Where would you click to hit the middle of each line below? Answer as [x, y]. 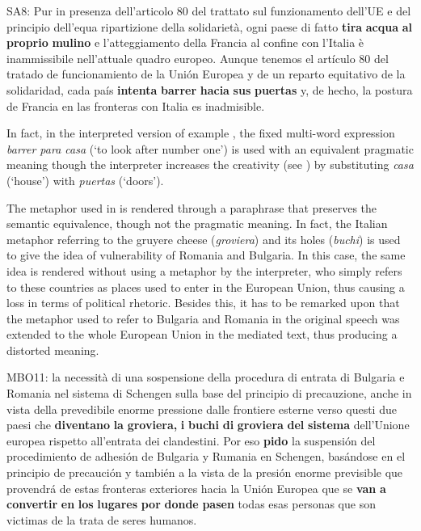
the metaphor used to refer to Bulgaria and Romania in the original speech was [203, 318]
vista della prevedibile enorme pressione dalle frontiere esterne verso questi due [202, 409]
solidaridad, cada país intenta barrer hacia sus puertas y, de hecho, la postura [210, 89]
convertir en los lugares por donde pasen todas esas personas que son [191, 504]
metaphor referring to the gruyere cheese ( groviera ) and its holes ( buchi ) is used [204, 239]
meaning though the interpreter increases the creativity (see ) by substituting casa [210, 164]
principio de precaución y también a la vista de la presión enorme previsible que [205, 472]
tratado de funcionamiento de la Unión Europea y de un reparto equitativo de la [206, 74]
